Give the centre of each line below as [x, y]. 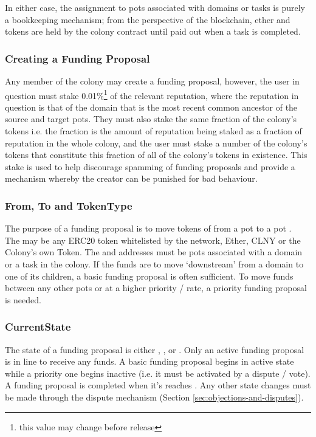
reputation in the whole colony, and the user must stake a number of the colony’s [156, 143]
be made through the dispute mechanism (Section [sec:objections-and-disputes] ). [154, 397]
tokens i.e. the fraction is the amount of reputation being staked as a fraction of [153, 131]
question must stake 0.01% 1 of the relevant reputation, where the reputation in [152, 94]
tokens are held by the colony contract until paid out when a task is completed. [153, 31]
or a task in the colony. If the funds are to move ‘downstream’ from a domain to [154, 264]
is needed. [23, 299]
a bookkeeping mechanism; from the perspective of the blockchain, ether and [148, 19]
